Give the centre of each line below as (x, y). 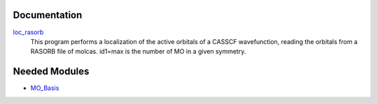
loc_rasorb (28, 32)
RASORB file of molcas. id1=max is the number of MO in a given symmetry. (138, 52)
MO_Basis (45, 88)
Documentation (48, 15)
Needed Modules (51, 72)
